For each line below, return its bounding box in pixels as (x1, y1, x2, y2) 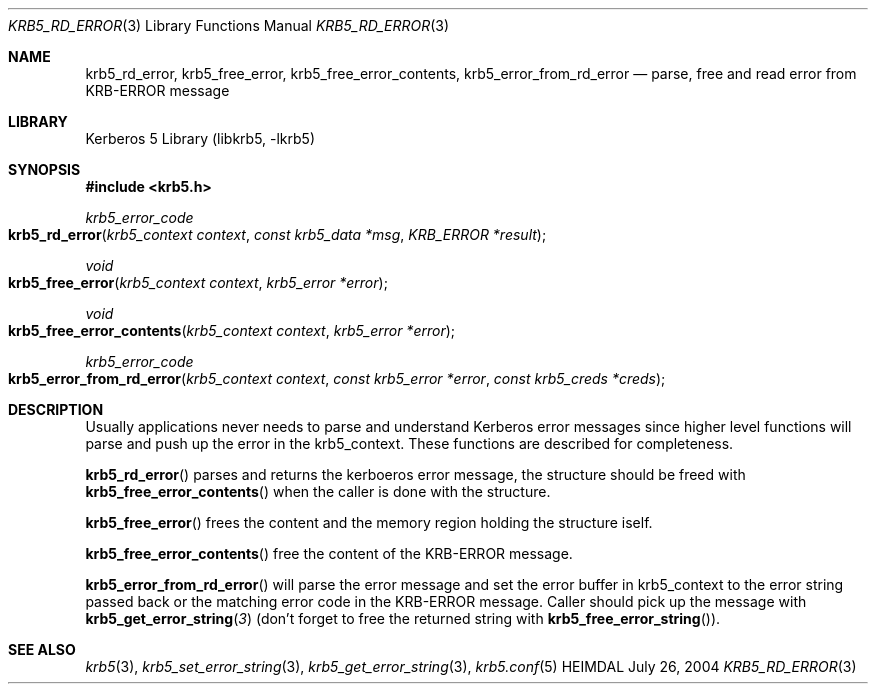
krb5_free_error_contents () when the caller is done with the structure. (85, 483, 551, 500)
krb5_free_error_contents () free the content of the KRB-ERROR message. (85, 545, 573, 562)
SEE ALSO (8, 641, 76, 658)
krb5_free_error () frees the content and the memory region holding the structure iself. (85, 514, 653, 531)
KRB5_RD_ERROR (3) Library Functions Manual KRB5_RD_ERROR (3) (8, 17, 450, 34)
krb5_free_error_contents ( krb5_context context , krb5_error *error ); (8, 322, 455, 339)
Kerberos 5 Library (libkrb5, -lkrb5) (85, 130, 316, 147)
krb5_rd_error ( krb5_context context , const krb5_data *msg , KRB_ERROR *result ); (8, 226, 547, 243)
